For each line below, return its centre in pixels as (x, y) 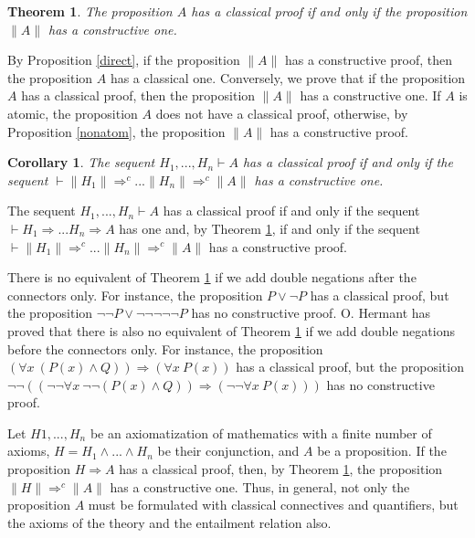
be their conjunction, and (228, 451)
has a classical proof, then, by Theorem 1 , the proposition (281, 469)
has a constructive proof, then (369, 60)
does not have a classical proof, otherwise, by (282, 113)
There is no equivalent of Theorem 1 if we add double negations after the (212, 277)
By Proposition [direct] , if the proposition (124, 60)
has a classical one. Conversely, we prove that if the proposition (288, 77)
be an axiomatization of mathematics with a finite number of (261, 433)
